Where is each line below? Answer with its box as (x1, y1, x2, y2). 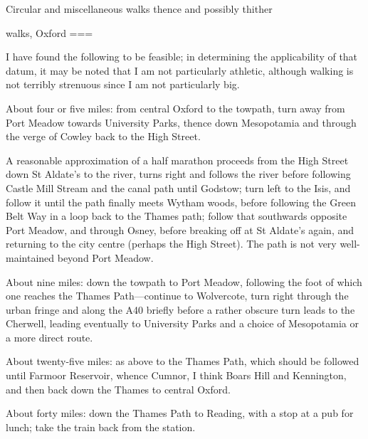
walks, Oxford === (6, 25, 93, 40)
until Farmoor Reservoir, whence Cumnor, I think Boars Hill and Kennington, (6, 368, 347, 383)
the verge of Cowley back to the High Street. (6, 129, 201, 144)
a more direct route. (6, 329, 93, 344)
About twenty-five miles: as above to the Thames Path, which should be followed (6, 354, 359, 369)
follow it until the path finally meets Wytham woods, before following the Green (6, 194, 356, 209)
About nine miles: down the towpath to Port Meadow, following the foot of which (6, 274, 362, 289)
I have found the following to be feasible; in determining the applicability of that (6, 49, 358, 64)
